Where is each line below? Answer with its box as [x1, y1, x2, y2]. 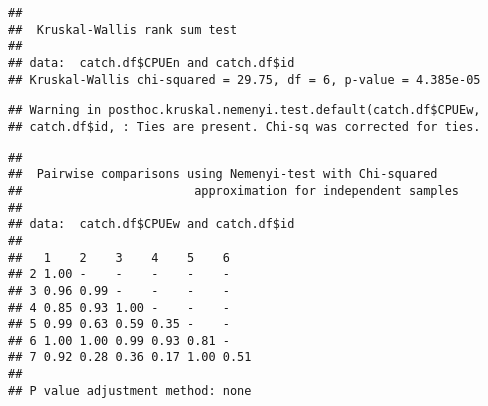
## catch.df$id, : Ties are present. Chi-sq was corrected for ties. [8, 119, 481, 134]
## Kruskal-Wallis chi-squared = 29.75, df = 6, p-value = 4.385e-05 [8, 72, 481, 87]
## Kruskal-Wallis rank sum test [8, 22, 238, 37]
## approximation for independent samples [8, 183, 460, 198]
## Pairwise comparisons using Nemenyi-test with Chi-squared [8, 167, 438, 182]
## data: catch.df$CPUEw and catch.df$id [8, 217, 295, 232]
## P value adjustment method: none [8, 383, 252, 398]
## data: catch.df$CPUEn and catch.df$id [8, 55, 295, 70]
